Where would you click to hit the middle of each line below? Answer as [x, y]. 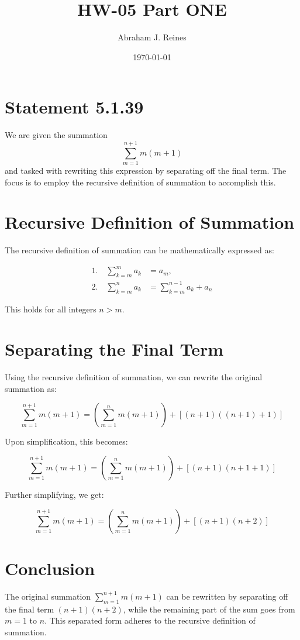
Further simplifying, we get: [54, 495]
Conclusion [50, 568]
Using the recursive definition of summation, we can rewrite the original [134, 377]
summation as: [31, 388]
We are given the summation [56, 135]
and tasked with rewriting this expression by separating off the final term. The [146, 170]
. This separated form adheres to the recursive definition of [150, 620]
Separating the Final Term [114, 349]
